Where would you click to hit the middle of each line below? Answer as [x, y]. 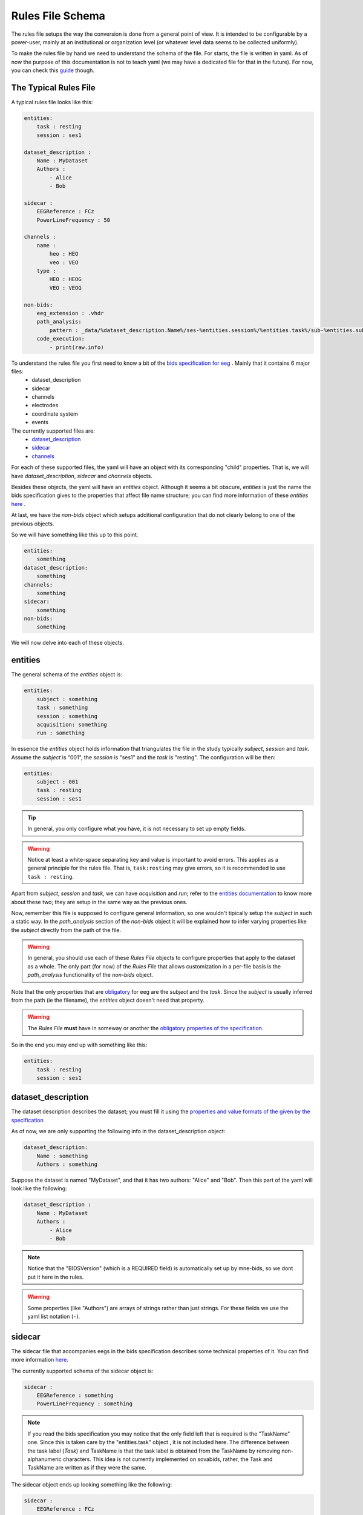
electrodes [45, 405]
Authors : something [67, 1164]
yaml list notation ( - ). [54, 1316]
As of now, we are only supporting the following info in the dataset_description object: [118, 1131]
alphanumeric [44, 1459]
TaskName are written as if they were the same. [87, 1468]
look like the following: [39, 1188]
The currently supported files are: [53, 431]
